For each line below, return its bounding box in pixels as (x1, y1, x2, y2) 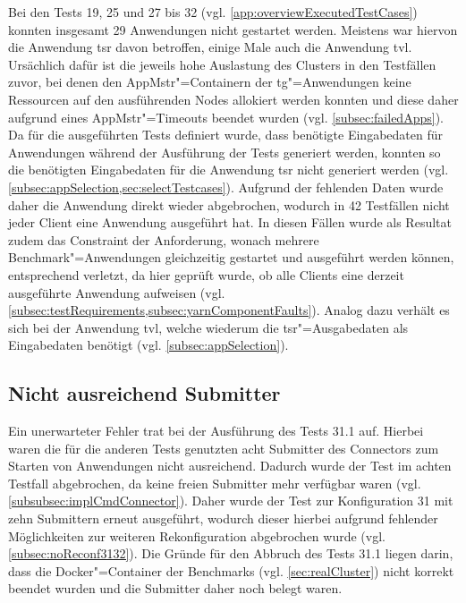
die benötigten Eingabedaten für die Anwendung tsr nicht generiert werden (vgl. (8, 160, 449, 179)
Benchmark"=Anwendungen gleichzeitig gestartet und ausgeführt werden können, (8, 248, 454, 267)
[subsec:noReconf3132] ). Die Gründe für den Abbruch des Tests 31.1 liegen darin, (8, 544, 453, 563)
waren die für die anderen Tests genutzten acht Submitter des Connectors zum (8, 438, 439, 457)
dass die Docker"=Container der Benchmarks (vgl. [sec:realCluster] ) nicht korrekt (8, 561, 454, 580)
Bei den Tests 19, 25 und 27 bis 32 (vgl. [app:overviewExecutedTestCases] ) (8, 3, 418, 21)
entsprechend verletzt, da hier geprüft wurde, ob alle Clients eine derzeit (8, 265, 404, 284)
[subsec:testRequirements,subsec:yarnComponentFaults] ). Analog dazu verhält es (8, 301, 450, 319)
